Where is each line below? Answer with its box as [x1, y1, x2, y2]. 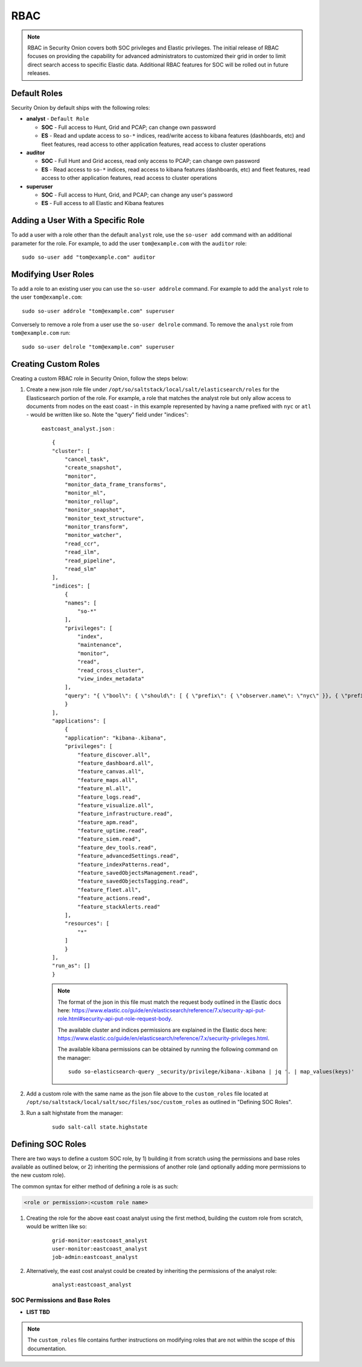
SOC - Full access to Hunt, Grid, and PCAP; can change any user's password [41, 191, 233, 198]
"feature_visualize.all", [77, 802, 154, 808]
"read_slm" [64, 565, 97, 572]
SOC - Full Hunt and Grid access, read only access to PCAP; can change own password [41, 157, 260, 165]
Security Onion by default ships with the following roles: [11, 104, 150, 112]
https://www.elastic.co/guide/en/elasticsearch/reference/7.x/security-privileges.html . [57, 1035, 270, 1042]
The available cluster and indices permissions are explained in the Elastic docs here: [57, 1026, 267, 1033]
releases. [27, 69, 51, 77]
